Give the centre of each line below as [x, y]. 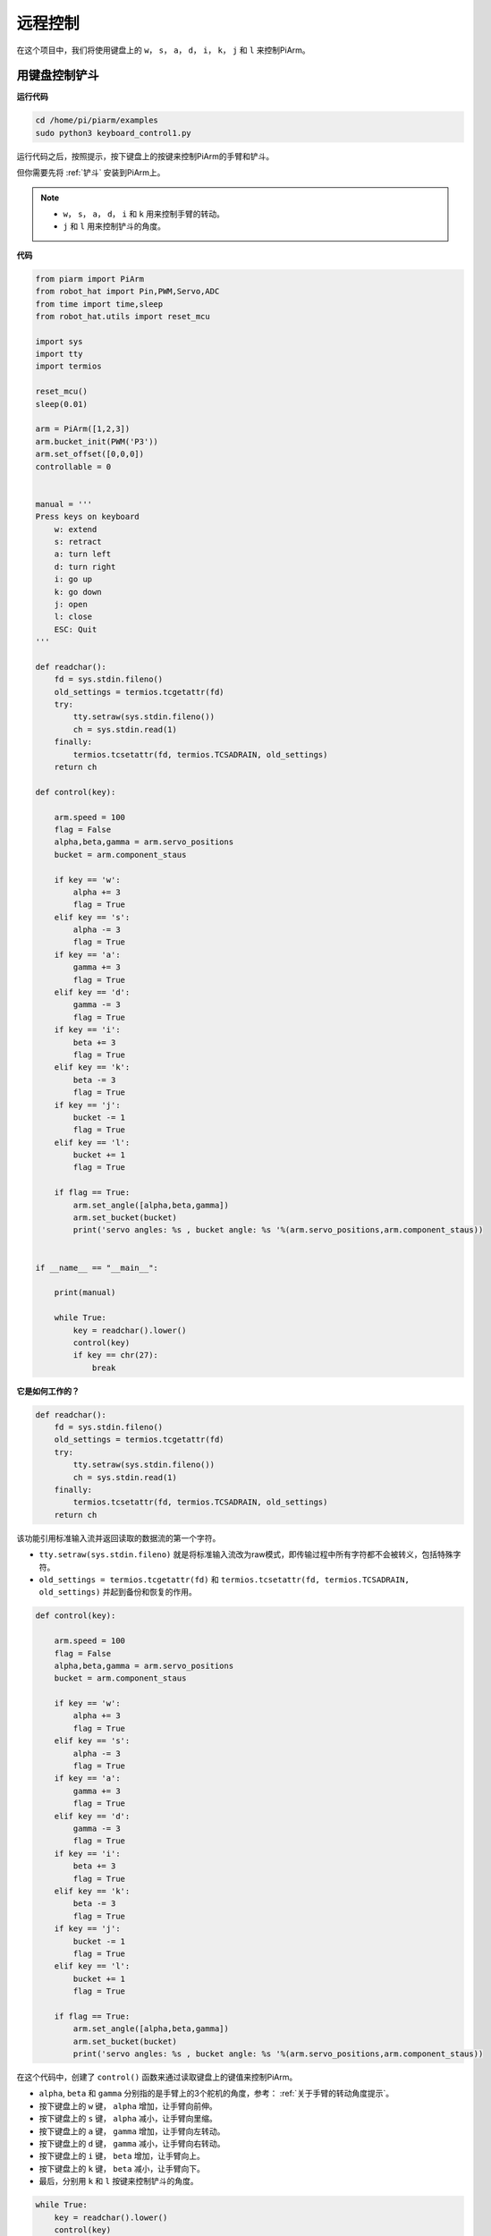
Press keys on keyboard [88, 517]
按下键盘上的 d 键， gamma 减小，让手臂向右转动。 [132, 2143]
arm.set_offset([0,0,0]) [90, 454]
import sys [59, 341]
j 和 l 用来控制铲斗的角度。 [114, 226]
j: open [71, 604]
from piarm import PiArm [90, 279]
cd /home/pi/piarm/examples [97, 120]
